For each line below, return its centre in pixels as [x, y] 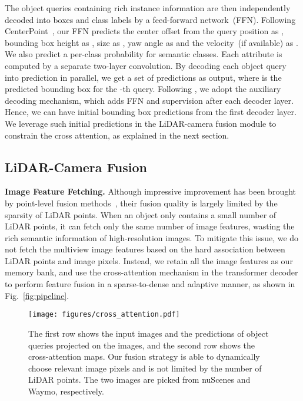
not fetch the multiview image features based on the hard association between [145, 249]
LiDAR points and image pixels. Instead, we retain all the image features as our [149, 260]
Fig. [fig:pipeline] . [37, 295]
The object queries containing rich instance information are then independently [148, 8]
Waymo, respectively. [66, 391]
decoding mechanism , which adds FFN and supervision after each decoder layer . [149, 100]
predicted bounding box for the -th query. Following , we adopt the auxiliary [143, 89]
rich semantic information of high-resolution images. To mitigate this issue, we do [152, 237]
